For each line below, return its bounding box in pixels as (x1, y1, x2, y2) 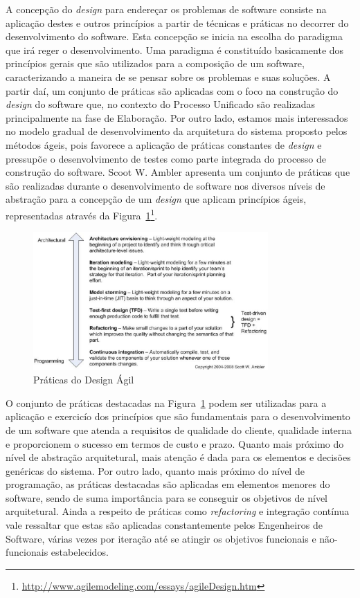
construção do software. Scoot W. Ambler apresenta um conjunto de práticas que (6, 165, 350, 179)
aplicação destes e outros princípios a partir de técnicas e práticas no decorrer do (6, 15, 349, 30)
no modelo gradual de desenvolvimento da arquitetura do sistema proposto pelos (6, 124, 348, 138)
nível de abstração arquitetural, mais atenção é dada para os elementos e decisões (6, 450, 351, 464)
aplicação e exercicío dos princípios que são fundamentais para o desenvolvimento (6, 409, 350, 424)
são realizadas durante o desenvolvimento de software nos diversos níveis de (6, 178, 325, 192)
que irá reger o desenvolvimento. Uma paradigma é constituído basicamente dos (6, 42, 344, 57)
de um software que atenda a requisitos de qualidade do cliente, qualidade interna (6, 422, 352, 437)
